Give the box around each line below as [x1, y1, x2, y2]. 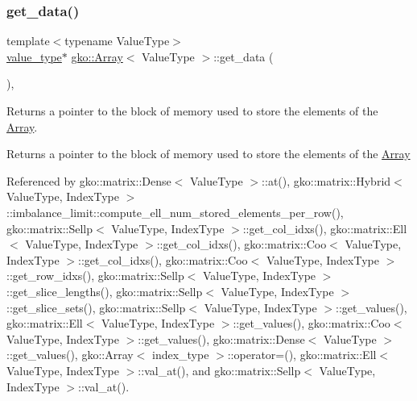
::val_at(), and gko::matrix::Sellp [138, 361, 301, 378]
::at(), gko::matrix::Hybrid [262, 172, 391, 189]
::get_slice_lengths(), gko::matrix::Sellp [6, 282, 203, 299]
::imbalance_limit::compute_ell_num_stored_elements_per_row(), [6, 203, 344, 220]
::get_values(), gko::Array [6, 346, 134, 363]
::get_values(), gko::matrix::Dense [138, 330, 305, 347]
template [6, 32, 50, 49]
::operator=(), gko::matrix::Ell [227, 346, 377, 363]
